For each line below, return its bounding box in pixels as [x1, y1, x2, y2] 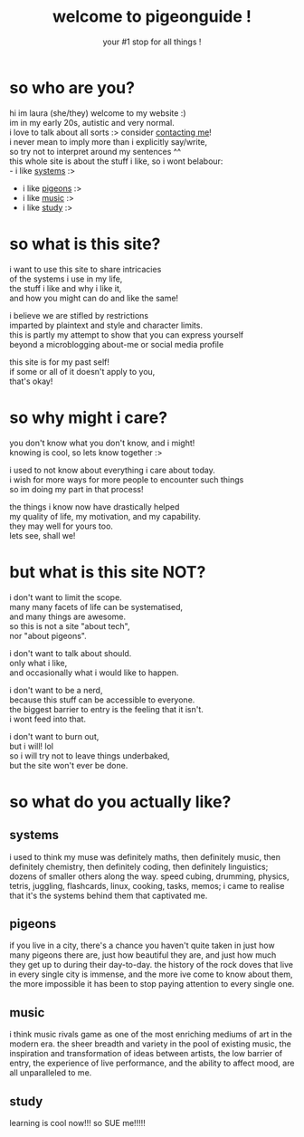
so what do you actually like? [9, 791, 232, 812]
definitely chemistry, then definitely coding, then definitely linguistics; [9, 861, 269, 872]
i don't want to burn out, [9, 731, 100, 741]
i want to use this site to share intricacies [9, 263, 162, 274]
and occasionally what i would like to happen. [9, 667, 179, 678]
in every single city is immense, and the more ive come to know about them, [9, 969, 293, 979]
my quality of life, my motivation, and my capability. [9, 511, 201, 521]
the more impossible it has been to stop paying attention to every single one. [9, 979, 295, 989]
